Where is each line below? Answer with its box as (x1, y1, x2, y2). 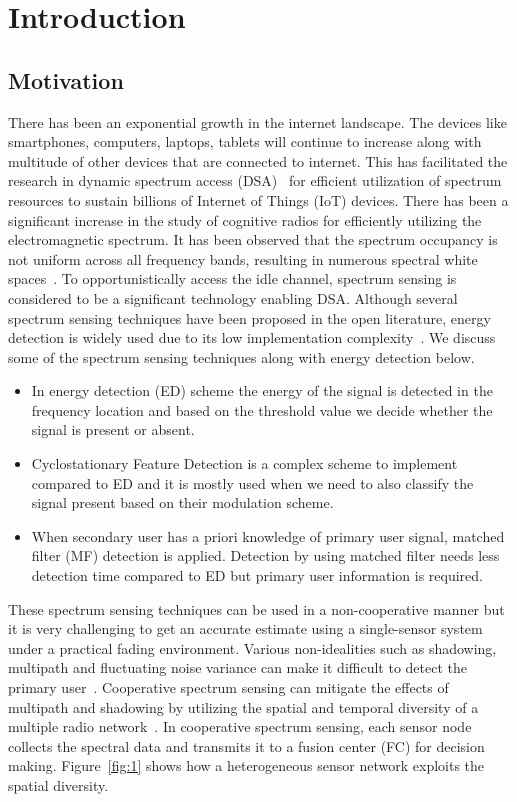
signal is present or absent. (31, 419, 195, 440)
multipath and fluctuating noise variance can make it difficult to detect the (8, 657, 468, 678)
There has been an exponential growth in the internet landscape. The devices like (8, 111, 507, 132)
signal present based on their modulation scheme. (31, 492, 334, 513)
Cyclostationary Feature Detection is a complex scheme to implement (31, 453, 458, 474)
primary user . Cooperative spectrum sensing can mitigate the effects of (8, 677, 449, 698)
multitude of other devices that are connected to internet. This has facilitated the (8, 150, 508, 171)
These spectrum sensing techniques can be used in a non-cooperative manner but (8, 598, 505, 619)
